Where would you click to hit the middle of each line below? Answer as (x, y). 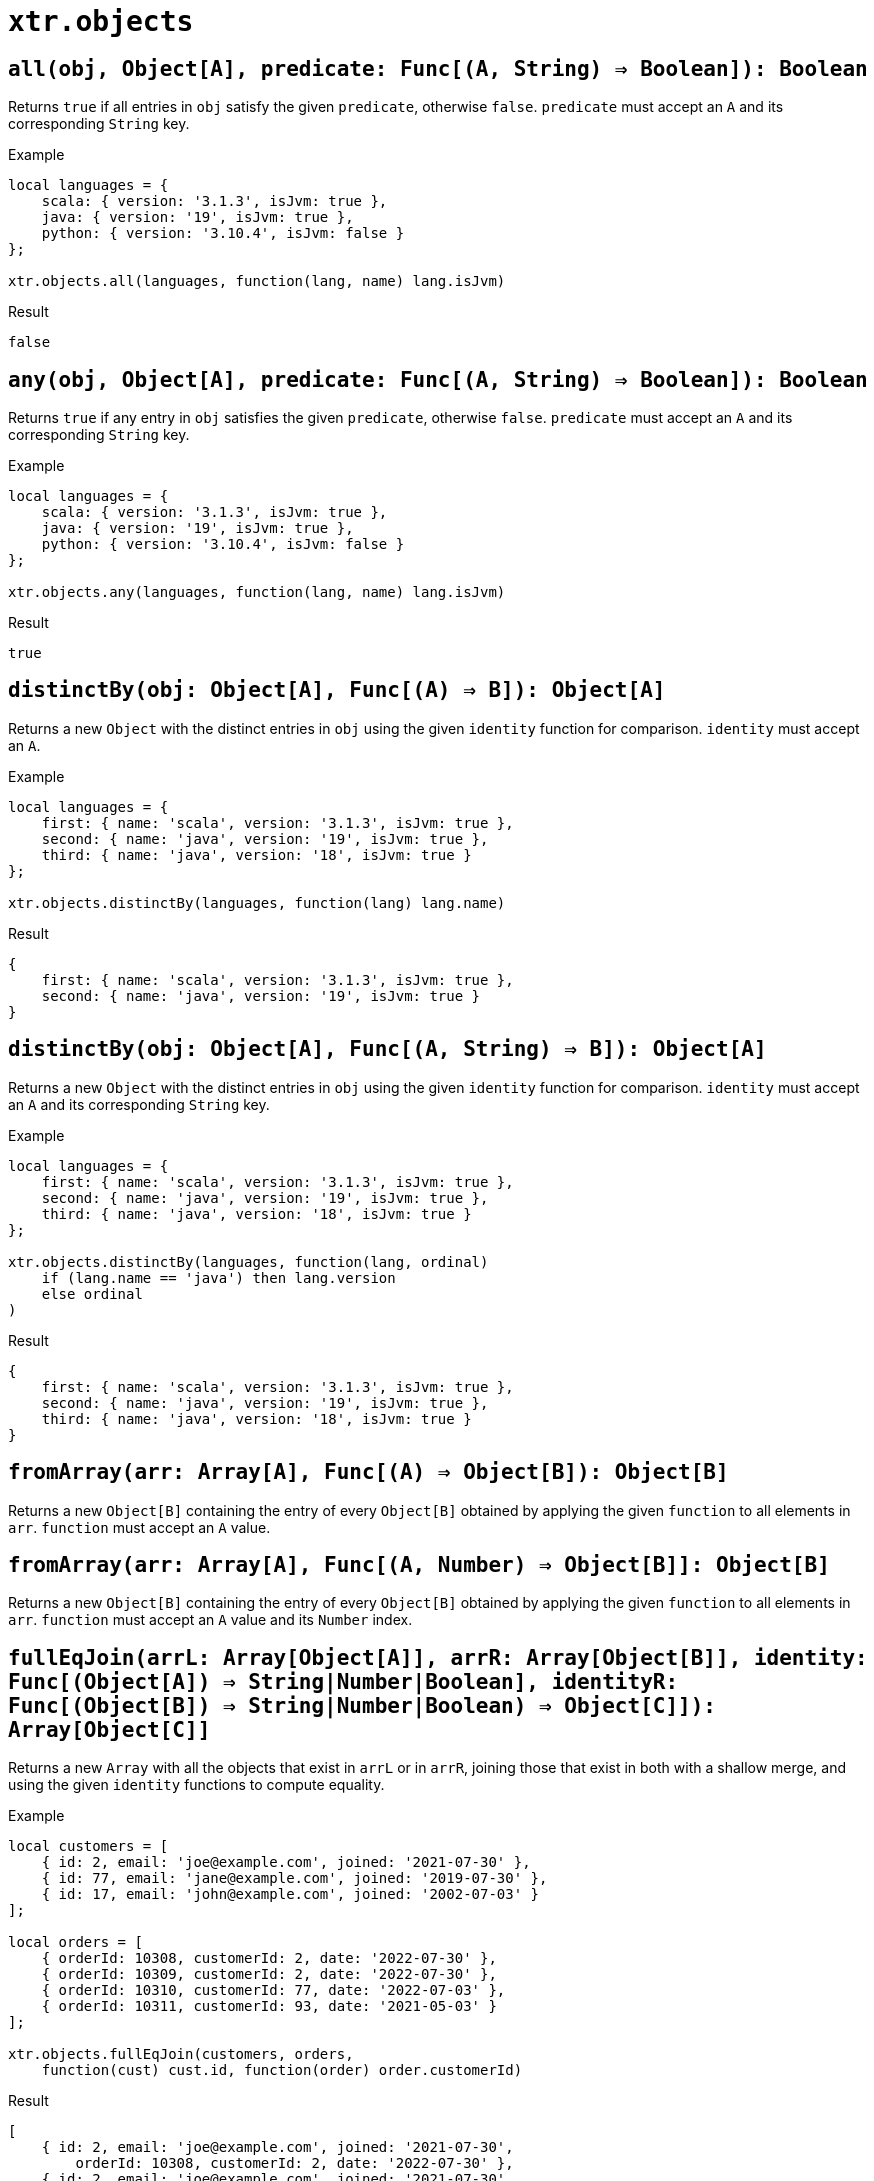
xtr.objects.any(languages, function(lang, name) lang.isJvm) (257, 592)
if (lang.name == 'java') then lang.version (218, 1277)
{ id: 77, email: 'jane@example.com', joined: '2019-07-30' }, (294, 1878)
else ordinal (92, 1293)
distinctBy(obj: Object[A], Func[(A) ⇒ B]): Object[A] (337, 690)
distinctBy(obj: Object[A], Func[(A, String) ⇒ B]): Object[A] (387, 1049)
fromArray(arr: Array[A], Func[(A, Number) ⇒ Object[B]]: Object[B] (419, 1564)
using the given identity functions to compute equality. (196, 1785)
